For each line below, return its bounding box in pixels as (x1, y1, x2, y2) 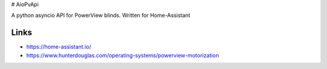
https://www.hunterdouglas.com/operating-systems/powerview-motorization (26, 52, 219, 59)
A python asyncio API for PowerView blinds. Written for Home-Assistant (11, 12, 191, 19)
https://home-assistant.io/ (26, 43, 91, 50)
